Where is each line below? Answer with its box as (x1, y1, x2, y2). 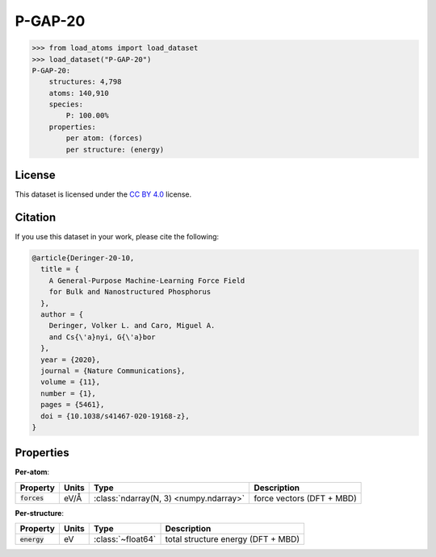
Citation (15, 210, 57, 224)
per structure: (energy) (65, 145, 165, 154)
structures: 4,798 (48, 77, 122, 86)
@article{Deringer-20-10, (31, 254, 135, 263)
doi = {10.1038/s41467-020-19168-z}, (40, 411, 190, 421)
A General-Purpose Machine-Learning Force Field (48, 276, 245, 285)
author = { (40, 310, 84, 318)
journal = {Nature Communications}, (40, 366, 186, 375)
